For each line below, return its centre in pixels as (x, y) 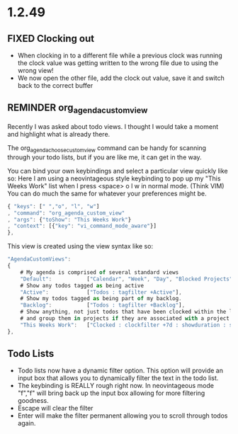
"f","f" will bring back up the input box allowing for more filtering (111, 393)
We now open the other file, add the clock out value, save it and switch (121, 78)
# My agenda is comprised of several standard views (100, 272)
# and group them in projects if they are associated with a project (125, 319)
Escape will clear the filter (55, 409)
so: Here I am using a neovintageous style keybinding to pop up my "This (114, 178)
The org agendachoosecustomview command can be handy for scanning (107, 149)
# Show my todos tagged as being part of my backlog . (101, 299)
